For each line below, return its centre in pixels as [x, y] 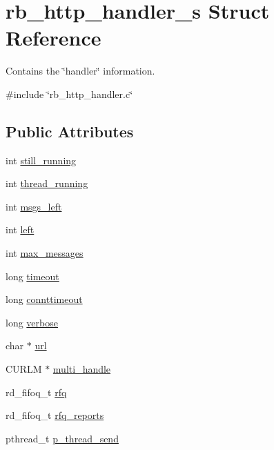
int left [20, 229]
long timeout [32, 276]
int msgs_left [34, 206]
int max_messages [45, 253]
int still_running [41, 160]
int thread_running [47, 183]
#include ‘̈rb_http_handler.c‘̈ [69, 94]
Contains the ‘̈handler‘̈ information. [80, 71]
